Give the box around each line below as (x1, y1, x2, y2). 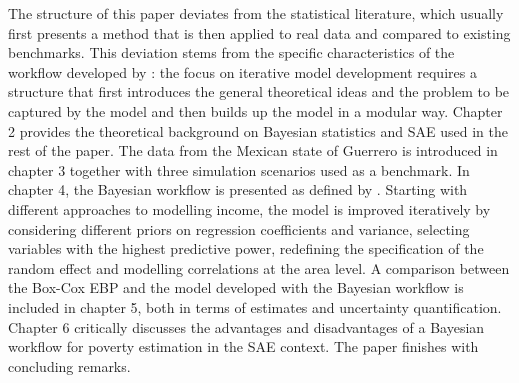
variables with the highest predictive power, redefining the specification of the (8, 238, 484, 259)
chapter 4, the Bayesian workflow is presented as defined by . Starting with (8, 179, 468, 200)
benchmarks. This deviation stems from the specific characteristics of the (8, 42, 455, 63)
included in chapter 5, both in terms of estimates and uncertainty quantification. (8, 296, 502, 317)
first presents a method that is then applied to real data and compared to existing (8, 22, 511, 43)
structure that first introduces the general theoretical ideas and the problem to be (8, 81, 510, 102)
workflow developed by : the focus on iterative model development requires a (8, 61, 477, 82)
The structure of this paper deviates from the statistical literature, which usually (8, 3, 504, 23)
